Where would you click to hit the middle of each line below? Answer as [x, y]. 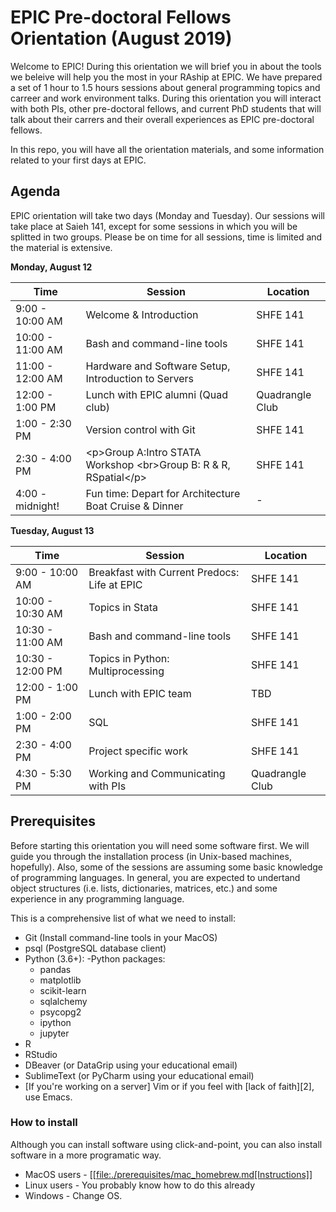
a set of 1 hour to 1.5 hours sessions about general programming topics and [165, 87]
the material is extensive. [61, 247]
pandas [55, 969]
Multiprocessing [126, 671]
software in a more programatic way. [86, 1155]
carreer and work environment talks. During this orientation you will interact [166, 98]
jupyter [54, 1033]
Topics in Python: [129, 658]
